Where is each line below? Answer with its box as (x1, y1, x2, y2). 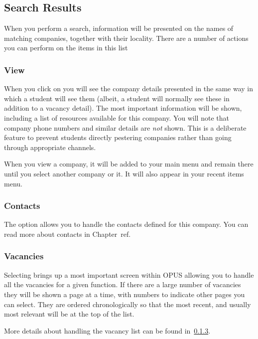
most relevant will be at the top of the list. (4, 309, 134, 319)
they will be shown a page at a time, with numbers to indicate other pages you (4, 289, 245, 299)
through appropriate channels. (4, 142, 96, 152)
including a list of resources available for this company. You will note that (4, 112, 229, 123)
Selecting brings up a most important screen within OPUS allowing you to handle (4, 269, 254, 280)
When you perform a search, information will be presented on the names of (4, 23, 234, 33)
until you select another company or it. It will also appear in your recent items (4, 168, 244, 178)
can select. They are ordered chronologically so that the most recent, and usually (4, 299, 251, 309)
